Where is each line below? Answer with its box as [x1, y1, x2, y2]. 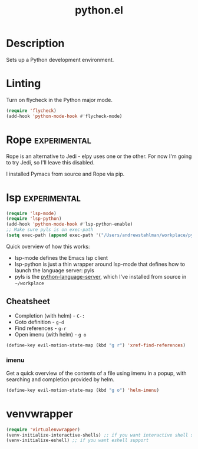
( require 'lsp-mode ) [6, 210, 57, 216]
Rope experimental [6, 133, 91, 146]
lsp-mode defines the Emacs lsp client [14, 254, 108, 261]
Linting [6, 77, 41, 90]
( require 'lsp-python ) [6, 216, 62, 222]
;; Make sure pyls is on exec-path [6, 227, 94, 233]
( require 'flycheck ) [6, 107, 57, 114]
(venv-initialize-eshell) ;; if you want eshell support [6, 437, 149, 444]
